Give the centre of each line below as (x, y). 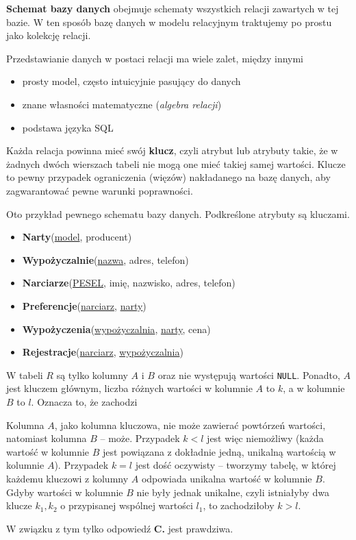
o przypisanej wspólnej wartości (127, 505)
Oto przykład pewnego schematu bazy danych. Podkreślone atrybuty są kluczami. (178, 213)
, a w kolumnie (314, 388)
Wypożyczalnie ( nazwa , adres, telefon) (105, 259)
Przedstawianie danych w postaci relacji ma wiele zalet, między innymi (155, 58)
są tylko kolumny (92, 375)
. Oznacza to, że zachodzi (84, 401)
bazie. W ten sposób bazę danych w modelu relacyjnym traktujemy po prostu (169, 22)
